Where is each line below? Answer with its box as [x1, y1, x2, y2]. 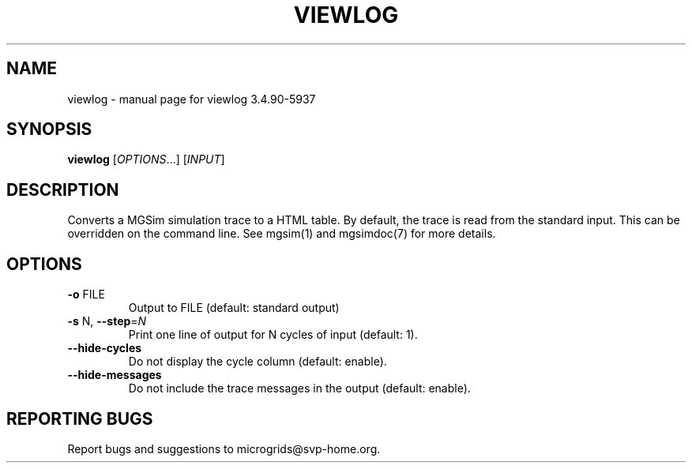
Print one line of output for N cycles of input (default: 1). [128, 328, 418, 342]
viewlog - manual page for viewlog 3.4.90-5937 [67, 92, 316, 106]
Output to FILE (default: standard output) [128, 301, 340, 315]
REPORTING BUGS [6, 408, 153, 429]
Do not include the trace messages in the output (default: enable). [128, 381, 471, 396]
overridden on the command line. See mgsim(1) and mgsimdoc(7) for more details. [67, 227, 496, 241]
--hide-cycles [67, 341, 142, 355]
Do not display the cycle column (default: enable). [128, 355, 387, 369]
